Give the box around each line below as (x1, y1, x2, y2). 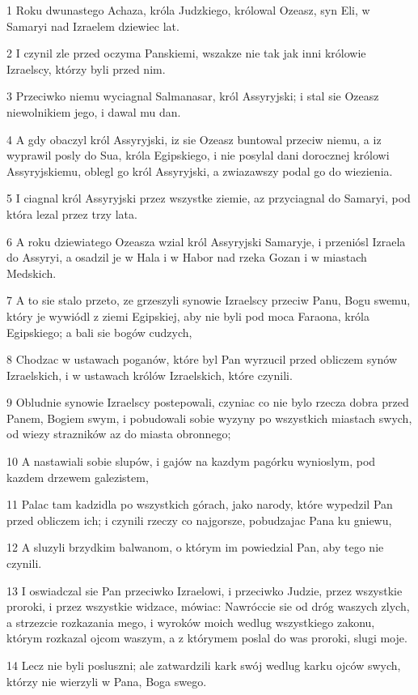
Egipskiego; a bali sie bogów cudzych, (6, 323, 192, 340)
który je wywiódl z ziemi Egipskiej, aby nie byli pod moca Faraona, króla (6, 307, 370, 324)
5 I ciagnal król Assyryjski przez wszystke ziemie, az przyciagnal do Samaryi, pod (6, 190, 411, 207)
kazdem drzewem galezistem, (6, 468, 149, 485)
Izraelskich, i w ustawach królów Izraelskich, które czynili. (6, 366, 293, 383)
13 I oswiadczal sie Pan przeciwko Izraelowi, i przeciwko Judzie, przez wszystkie (6, 582, 403, 599)
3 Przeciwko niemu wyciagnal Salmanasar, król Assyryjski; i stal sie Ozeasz (6, 87, 379, 104)
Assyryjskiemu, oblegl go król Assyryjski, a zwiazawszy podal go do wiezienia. (6, 162, 393, 179)
